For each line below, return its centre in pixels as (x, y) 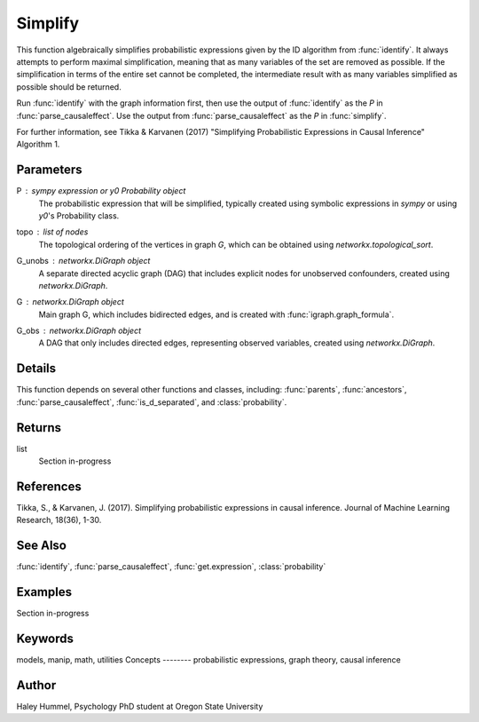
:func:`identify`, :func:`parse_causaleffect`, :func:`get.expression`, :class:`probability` (171, 567)
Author (36, 685)
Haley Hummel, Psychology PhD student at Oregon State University (140, 706)
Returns (39, 428)
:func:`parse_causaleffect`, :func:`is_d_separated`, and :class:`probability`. (152, 402)
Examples (44, 592)
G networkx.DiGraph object (70, 302)
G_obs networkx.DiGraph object (79, 331)
